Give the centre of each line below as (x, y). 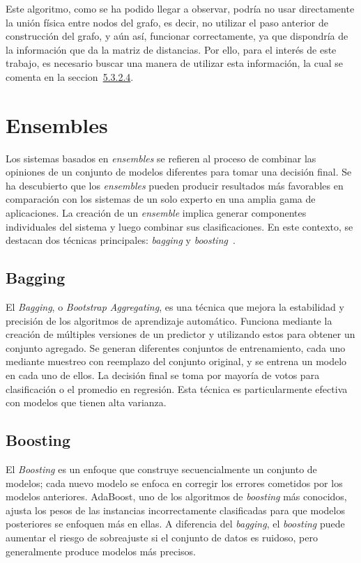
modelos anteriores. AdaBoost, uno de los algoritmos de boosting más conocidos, (176, 496)
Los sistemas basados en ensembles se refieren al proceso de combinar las (161, 158)
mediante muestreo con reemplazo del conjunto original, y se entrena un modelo (176, 361)
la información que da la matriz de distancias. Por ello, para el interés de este (171, 49)
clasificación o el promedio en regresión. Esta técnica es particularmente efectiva (177, 388)
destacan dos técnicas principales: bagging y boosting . (121, 240)
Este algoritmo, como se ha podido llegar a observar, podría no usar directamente (180, 8)
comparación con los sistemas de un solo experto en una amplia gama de (161, 199)
